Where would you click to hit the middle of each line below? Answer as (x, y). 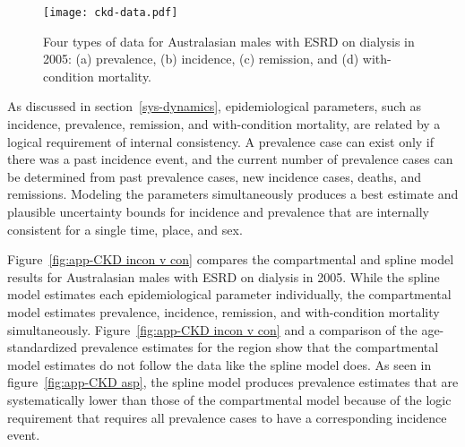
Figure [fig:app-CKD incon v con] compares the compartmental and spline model (231, 259)
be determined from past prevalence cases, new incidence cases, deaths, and (215, 176)
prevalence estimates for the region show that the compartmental (260, 347)
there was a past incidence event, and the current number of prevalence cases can (230, 159)
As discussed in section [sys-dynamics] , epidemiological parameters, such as (215, 106)
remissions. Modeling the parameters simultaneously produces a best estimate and (233, 194)
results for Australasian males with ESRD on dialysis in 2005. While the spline (224, 276)
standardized (42, 347)
